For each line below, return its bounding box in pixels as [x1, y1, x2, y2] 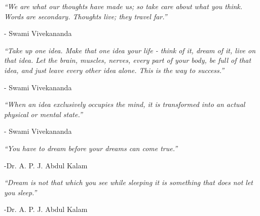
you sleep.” [4, 187, 37, 197]
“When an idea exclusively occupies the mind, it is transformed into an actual [4, 99, 245, 110]
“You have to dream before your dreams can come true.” [4, 142, 178, 153]
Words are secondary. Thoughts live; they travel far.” [4, 11, 167, 21]
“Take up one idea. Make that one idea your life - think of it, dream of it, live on [4, 45, 256, 55]
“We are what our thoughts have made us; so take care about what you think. [4, 1, 243, 11]
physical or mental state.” [4, 109, 83, 119]
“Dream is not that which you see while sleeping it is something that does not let [4, 177, 253, 188]
